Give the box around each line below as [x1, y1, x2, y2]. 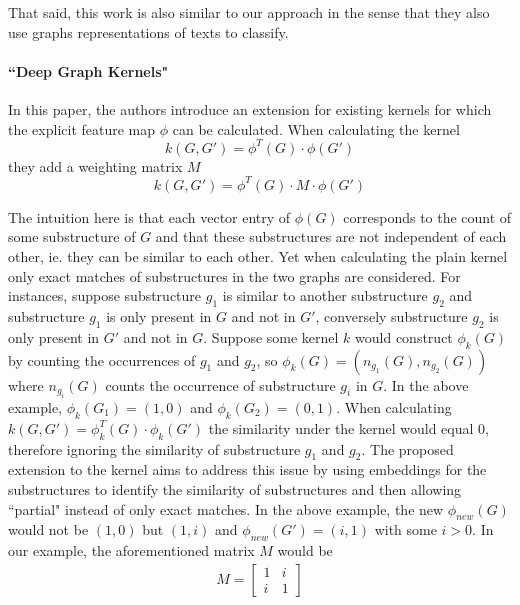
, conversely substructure [315, 305, 468, 326]
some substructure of [8, 226, 136, 247]
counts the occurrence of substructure [105, 374, 336, 395]
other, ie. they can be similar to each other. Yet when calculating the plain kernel [8, 245, 508, 266]
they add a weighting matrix [8, 155, 183, 176]
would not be [8, 519, 89, 540]
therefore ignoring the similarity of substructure [8, 438, 301, 459]
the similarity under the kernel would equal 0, [208, 417, 489, 438]
